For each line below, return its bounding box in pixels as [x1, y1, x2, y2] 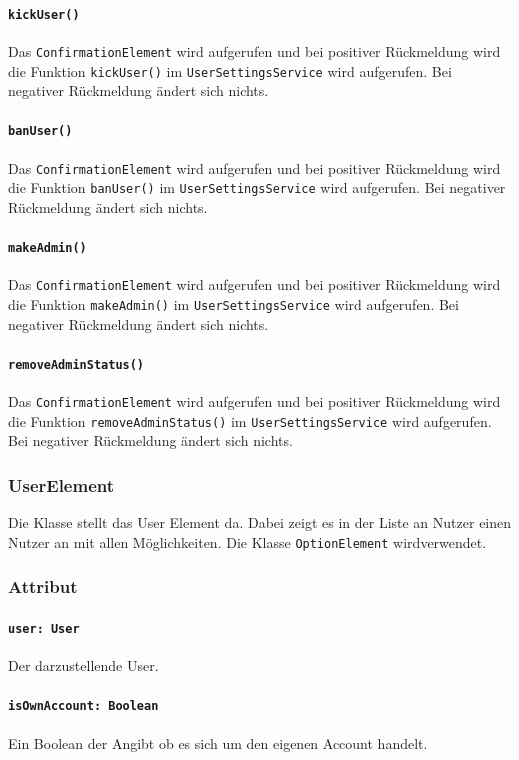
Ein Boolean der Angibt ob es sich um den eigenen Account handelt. [8, 732, 428, 753]
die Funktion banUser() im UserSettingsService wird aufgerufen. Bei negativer [8, 177, 506, 198]
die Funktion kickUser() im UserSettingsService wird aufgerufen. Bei [8, 60, 452, 81]
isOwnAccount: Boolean [8, 699, 159, 714]
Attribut [8, 574, 78, 599]
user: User [8, 621, 80, 636]
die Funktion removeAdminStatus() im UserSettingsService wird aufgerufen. [8, 410, 492, 431]
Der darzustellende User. [8, 655, 159, 676]
